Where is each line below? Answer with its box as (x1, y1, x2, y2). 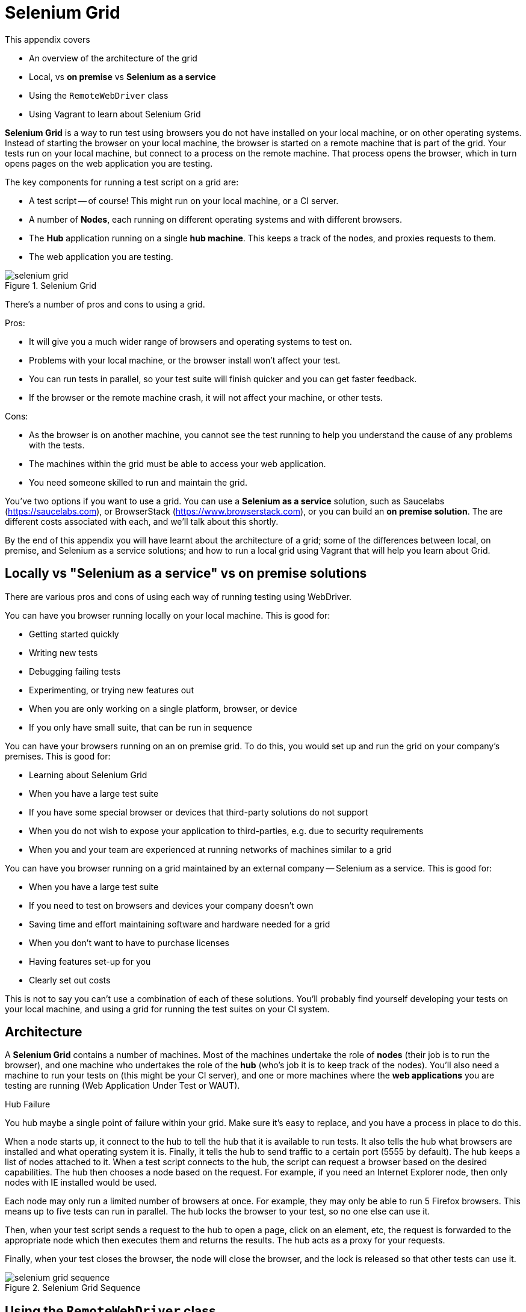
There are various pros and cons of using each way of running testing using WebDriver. (5, 591, 352, 602)
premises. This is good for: (5, 750, 111, 761)
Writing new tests (29, 647, 98, 658)
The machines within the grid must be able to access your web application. (29, 458, 326, 469)
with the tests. (29, 439, 85, 450)
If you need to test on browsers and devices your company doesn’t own (29, 900, 314, 911)
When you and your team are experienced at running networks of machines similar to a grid (29, 844, 392, 855)
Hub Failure (5, 1099, 51, 1110)
